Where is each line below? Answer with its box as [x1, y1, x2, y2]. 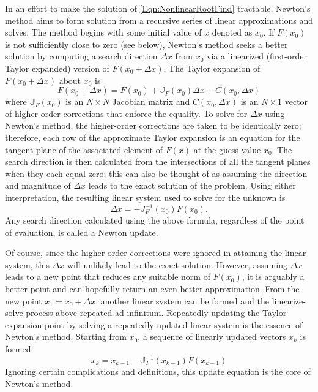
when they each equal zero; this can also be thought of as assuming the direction [5, 167, 308, 179]
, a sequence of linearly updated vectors [138, 330, 286, 343]
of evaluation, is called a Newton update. [5, 225, 158, 238]
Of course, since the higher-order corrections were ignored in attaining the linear [5, 246, 306, 259]
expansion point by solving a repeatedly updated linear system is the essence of [5, 318, 303, 331]
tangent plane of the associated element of [5, 143, 163, 156]
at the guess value [193, 143, 261, 156]
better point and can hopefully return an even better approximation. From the [5, 282, 300, 295]
